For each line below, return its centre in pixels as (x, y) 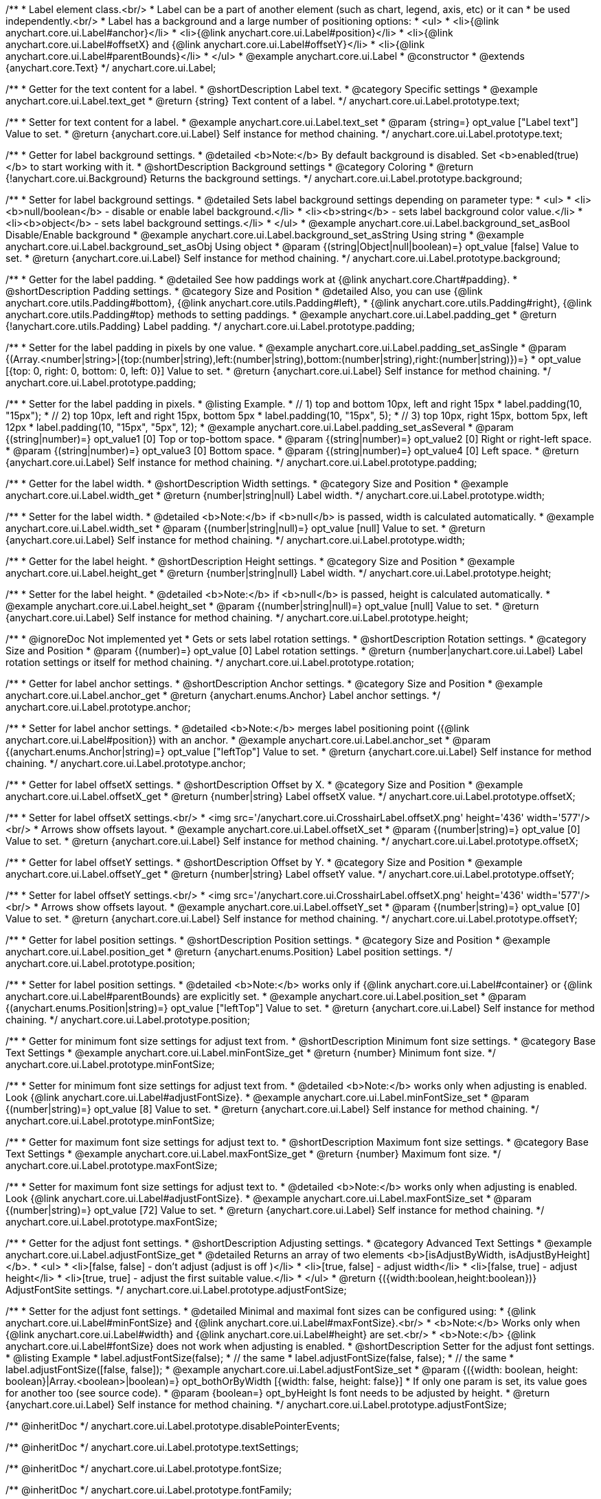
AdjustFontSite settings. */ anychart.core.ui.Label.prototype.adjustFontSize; (176, 1290)
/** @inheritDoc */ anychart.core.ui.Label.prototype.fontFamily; (149, 1490)
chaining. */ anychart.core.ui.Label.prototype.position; (128, 1020)
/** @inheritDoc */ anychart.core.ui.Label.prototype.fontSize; (144, 1468)
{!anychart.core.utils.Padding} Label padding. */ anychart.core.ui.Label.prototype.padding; (210, 326)
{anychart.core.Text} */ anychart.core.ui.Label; (111, 68)
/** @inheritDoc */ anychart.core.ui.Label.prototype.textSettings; (152, 1447)
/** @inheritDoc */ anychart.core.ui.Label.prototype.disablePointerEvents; (173, 1426)
